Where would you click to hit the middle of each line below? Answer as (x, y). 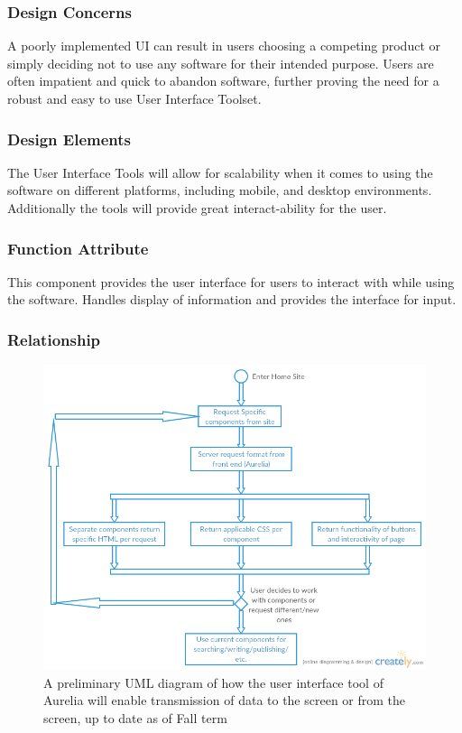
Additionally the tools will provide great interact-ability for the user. (197, 208)
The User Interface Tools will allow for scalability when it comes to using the (220, 172)
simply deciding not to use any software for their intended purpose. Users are (221, 63)
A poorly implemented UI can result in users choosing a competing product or (224, 46)
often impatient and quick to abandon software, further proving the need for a (223, 81)
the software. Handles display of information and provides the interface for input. (232, 299)
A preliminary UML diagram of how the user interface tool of (213, 682)
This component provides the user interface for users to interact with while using (231, 281)
